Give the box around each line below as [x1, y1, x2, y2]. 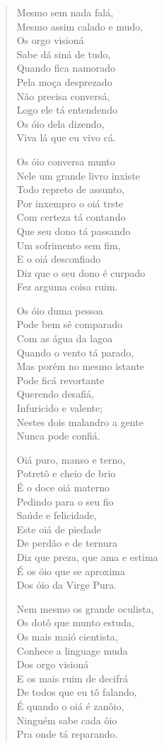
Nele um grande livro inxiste [16, 168, 140, 182]
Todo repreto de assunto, [16, 182, 125, 197]
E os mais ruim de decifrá [16, 670, 128, 685]
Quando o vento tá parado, [16, 344, 134, 359]
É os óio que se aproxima [16, 563, 125, 578]
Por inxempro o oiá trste [16, 195, 124, 210]
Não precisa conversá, [16, 88, 110, 103]
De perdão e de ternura [16, 535, 118, 550]
